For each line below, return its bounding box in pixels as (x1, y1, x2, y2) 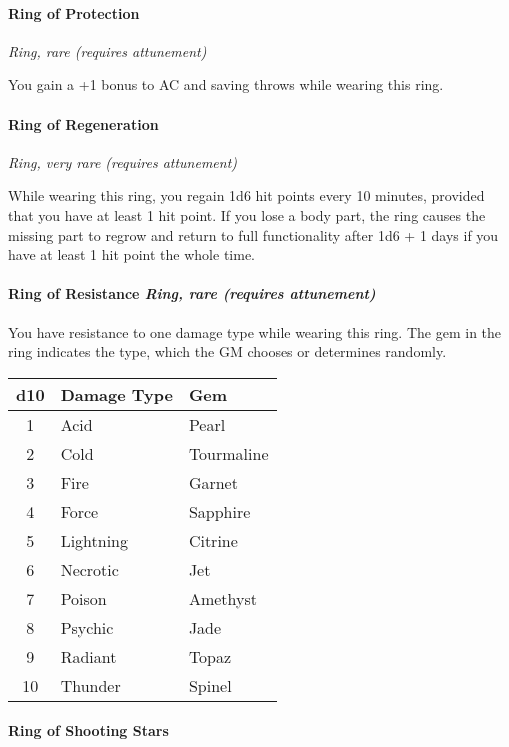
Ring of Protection (8, 2, 140, 23)
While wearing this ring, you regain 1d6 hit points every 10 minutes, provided (8, 185, 485, 206)
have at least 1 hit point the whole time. (8, 244, 256, 265)
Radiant (60, 644, 117, 668)
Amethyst (188, 586, 257, 610)
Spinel (188, 673, 232, 697)
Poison (60, 586, 107, 610)
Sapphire (188, 499, 251, 523)
